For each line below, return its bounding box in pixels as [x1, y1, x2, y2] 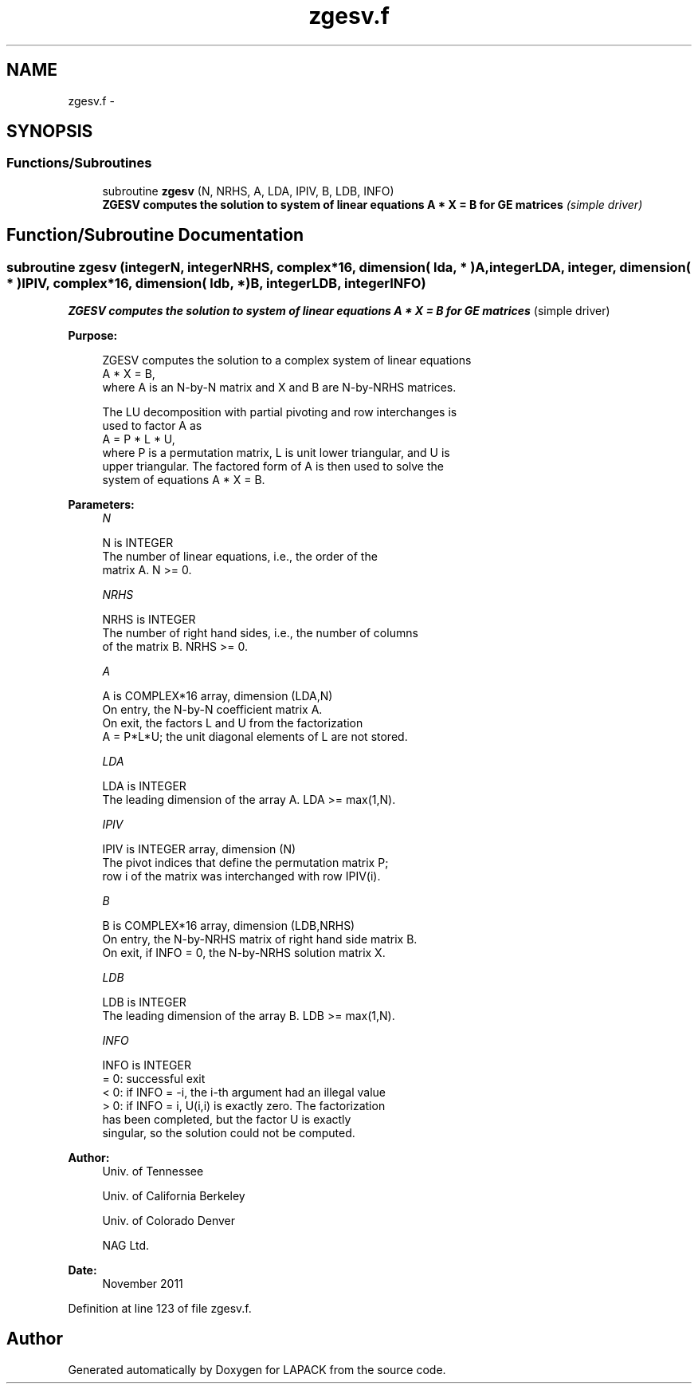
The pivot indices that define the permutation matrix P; [102, 856, 389, 870]
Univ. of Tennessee [102, 1164, 204, 1179]
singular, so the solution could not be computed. [102, 1126, 355, 1140]
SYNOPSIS [6, 121, 93, 142]
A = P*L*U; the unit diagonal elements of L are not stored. [102, 730, 408, 744]
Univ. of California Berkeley [102, 1189, 245, 1203]
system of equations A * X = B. [102, 473, 265, 487]
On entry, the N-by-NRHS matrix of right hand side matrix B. [102, 932, 418, 947]
